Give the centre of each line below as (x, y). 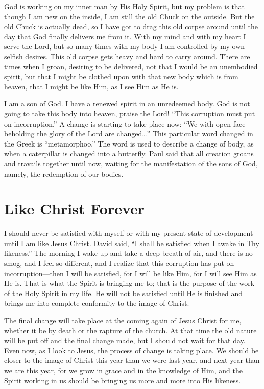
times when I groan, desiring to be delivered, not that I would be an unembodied (131, 66)
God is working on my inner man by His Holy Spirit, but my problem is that (125, 6)
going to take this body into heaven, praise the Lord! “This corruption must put (130, 113)
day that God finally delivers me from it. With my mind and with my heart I (125, 36)
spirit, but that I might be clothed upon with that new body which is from (121, 76)
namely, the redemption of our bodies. (64, 173)
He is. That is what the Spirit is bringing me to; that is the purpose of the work (129, 283)
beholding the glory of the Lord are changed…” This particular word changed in (129, 133)
